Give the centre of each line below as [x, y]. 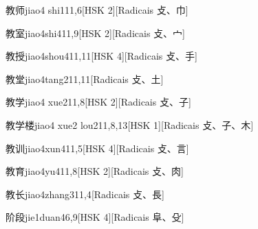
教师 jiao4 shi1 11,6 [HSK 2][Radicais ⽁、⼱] [97, 10]
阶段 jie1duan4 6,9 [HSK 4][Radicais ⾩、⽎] [95, 217]
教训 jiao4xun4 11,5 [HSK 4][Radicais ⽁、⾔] [97, 148]
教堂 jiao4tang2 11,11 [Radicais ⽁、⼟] [85, 79]
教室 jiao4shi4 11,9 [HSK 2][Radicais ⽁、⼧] [95, 33]
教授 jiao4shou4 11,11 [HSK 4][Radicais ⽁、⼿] [101, 56]
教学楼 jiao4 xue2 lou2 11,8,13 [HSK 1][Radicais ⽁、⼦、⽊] [130, 124]
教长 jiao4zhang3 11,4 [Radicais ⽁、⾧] [85, 194]
